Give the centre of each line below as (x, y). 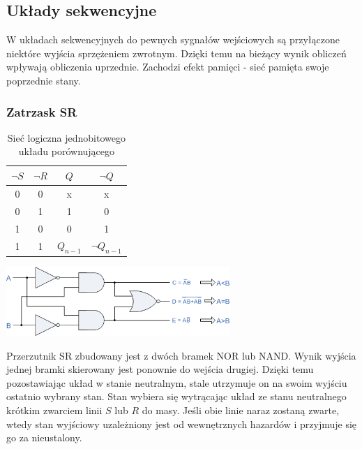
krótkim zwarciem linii (54, 410)
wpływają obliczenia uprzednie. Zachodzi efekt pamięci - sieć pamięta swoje (168, 67)
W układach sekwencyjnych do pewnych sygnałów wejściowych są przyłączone (173, 39)
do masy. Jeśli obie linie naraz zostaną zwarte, (241, 410)
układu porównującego (67, 151)
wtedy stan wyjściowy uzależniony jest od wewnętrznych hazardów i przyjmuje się (182, 424)
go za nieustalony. (44, 437)
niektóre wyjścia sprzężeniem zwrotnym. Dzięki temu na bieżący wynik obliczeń (176, 53)
